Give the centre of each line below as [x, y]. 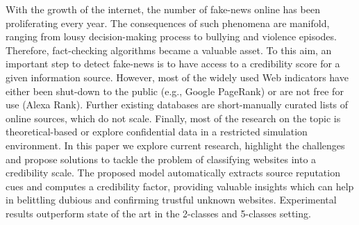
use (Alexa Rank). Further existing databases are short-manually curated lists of [177, 105]
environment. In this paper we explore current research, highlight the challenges [175, 145]
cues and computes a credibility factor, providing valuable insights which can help [180, 186]
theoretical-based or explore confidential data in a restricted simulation [157, 132]
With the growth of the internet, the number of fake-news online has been [163, 9]
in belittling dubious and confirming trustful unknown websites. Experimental [171, 200]
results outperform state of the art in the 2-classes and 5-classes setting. [158, 213]
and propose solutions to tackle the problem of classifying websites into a [161, 159]
